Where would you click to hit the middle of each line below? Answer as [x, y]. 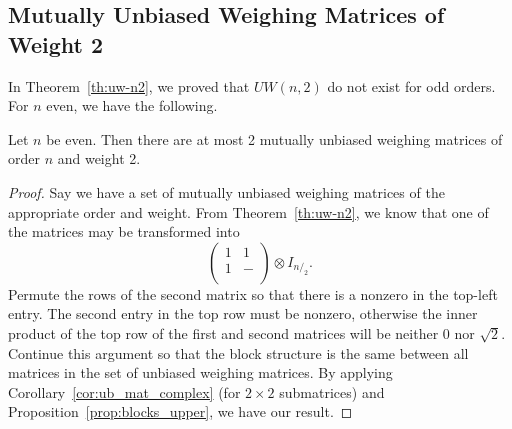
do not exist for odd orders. [411, 85]
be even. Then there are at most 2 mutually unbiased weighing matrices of [274, 138]
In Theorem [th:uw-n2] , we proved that [129, 85]
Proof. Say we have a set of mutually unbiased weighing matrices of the [226, 191]
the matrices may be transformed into [124, 231]
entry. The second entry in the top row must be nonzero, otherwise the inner [243, 313]
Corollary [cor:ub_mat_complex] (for [124, 391]
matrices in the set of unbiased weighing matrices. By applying [200, 372]
